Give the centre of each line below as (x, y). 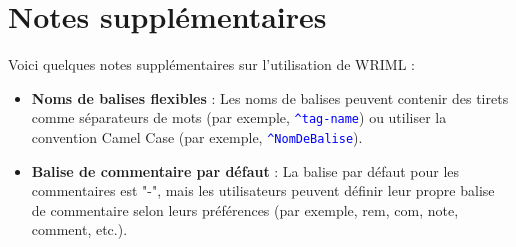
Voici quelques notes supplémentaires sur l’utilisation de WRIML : (211, 64)
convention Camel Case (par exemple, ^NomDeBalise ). (197, 136)
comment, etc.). (79, 229)
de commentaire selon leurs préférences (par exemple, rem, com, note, (245, 209)
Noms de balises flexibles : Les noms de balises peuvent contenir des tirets (270, 97)
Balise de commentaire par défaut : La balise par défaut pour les (245, 170)
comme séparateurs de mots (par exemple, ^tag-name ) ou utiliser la (239, 117)
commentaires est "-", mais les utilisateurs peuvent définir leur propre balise (263, 190)
